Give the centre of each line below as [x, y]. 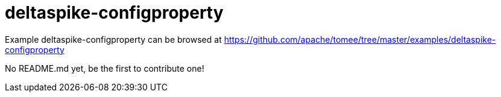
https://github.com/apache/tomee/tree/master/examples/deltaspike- [360, 39]
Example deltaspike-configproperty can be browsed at [113, 39]
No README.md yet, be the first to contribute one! [105, 68]
